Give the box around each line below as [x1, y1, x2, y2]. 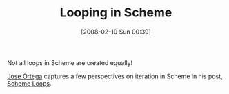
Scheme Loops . [7, 79, 52, 87]
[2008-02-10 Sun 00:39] [80, 27, 152, 36]
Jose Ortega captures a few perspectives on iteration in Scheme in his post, [7, 72, 223, 80]
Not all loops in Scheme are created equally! [7, 58, 133, 67]
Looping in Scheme [59, 5, 172, 21]
